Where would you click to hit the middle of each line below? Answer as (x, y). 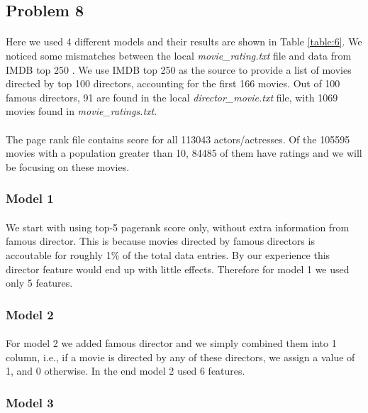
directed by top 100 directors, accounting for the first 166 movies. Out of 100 (173, 83)
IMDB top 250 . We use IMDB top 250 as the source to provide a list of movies (179, 69)
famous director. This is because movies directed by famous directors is (160, 241)
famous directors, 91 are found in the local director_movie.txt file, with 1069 (172, 97)
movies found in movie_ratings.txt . (82, 111)
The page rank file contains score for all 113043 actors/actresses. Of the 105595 (178, 139)
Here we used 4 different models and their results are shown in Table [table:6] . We (184, 42)
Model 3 (30, 402)
